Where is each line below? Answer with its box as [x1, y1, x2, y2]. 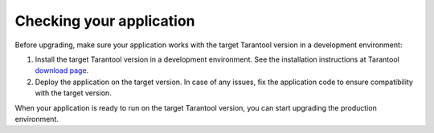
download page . [35, 66, 89, 75]
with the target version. [35, 88, 112, 98]
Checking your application [14, 12, 196, 30]
